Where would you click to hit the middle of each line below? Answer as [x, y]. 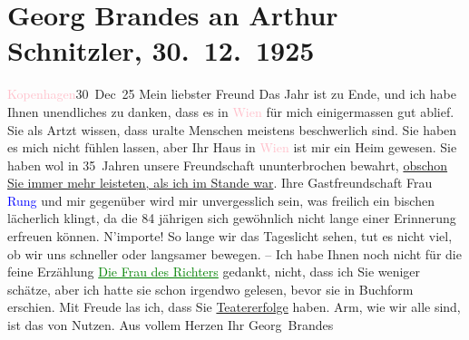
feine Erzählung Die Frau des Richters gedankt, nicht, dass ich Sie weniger [214, 272]
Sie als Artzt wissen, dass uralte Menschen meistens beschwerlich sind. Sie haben [232, 129]
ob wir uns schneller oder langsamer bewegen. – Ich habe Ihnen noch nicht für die [234, 253]
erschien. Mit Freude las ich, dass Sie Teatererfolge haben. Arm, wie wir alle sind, [234, 307]
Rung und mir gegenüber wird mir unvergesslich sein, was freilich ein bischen [221, 200]
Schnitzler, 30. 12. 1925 [161, 50]
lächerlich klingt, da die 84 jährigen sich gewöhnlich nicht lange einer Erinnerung [232, 218]
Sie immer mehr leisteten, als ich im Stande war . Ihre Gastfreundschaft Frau [220, 183]
